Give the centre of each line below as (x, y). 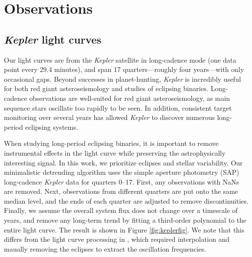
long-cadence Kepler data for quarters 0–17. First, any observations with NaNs (122, 181)
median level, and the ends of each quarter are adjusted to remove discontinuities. (126, 200)
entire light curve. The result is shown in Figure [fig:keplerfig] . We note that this (124, 229)
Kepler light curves (53, 39)
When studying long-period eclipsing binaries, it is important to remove (111, 143)
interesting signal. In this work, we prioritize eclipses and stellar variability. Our (123, 162)
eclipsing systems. (52, 127)
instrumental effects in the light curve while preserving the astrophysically (115, 152)
